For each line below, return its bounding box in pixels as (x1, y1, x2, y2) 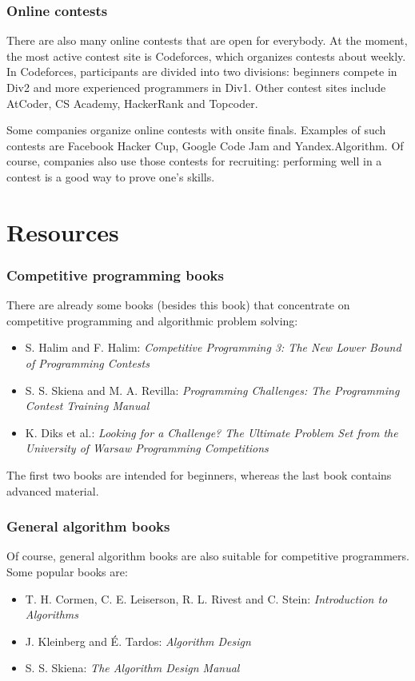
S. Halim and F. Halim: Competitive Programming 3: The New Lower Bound (25, 339, 401, 356)
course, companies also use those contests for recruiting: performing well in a (6, 153, 382, 169)
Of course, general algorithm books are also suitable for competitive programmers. (6, 548, 409, 564)
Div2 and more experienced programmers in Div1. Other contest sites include (6, 79, 386, 95)
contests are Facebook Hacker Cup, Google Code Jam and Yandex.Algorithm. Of (6, 137, 404, 153)
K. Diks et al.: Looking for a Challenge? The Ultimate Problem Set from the (25, 424, 398, 440)
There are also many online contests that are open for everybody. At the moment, (6, 32, 408, 49)
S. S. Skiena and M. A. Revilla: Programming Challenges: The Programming (25, 381, 400, 398)
